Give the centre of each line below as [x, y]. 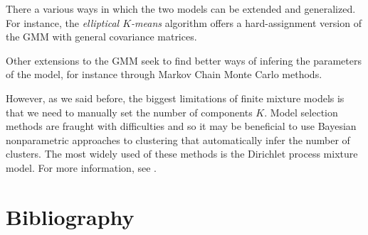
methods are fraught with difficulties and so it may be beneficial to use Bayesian [181, 126]
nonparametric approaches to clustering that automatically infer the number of [178, 140]
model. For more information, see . [81, 167]
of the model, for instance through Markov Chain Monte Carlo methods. [164, 74]
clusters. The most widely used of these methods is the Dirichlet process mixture [182, 154]
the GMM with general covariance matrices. [101, 37]
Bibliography [70, 216]
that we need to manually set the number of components [129, 112]
